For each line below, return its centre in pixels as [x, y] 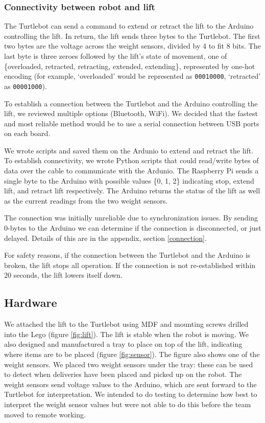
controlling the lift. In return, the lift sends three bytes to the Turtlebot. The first [132, 36]
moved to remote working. [45, 414]
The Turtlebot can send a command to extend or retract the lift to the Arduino [129, 26]
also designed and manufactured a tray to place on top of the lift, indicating [123, 344]
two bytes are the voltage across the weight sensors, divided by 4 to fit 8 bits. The [132, 46]
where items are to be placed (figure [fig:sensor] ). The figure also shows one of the [132, 354]
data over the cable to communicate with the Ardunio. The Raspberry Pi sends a [131, 171]
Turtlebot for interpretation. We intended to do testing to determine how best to [131, 394]
